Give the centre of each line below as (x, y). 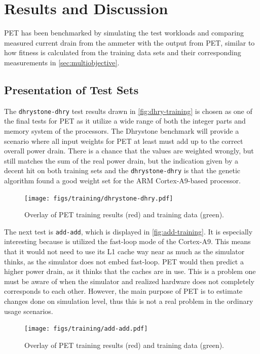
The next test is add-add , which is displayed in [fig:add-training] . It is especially (128, 231)
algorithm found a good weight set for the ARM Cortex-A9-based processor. (122, 180)
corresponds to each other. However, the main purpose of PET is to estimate (123, 291)
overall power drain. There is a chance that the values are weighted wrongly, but (129, 151)
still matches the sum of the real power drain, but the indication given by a (121, 160)
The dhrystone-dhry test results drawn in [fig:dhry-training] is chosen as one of (128, 111)
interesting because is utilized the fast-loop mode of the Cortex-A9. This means (127, 241)
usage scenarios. (29, 311)
